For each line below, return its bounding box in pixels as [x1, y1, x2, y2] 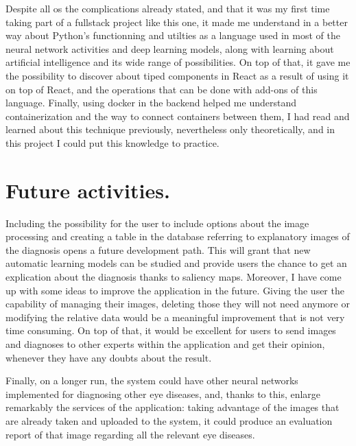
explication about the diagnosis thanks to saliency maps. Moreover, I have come [5, 270, 342, 284]
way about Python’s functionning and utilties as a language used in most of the [5, 28, 340, 43]
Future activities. [5, 176, 170, 204]
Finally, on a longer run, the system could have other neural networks [5, 373, 298, 388]
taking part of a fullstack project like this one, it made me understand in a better [5, 14, 348, 29]
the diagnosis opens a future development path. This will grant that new [5, 242, 311, 257]
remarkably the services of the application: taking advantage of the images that [5, 400, 340, 414]
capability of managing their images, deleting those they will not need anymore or [5, 296, 350, 311]
